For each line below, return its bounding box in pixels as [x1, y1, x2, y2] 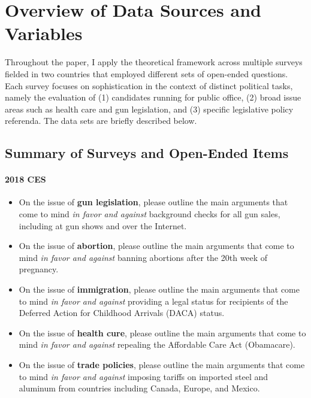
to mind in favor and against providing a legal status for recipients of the [19, 294, 288, 307]
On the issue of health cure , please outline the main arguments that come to [19, 326, 306, 339]
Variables [5, 21, 83, 45]
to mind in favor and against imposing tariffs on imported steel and [19, 370, 268, 382]
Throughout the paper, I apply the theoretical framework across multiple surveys [5, 56, 303, 68]
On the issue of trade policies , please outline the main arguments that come [19, 358, 305, 370]
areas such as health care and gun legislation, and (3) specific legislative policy [5, 102, 294, 115]
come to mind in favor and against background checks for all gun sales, [19, 208, 280, 220]
